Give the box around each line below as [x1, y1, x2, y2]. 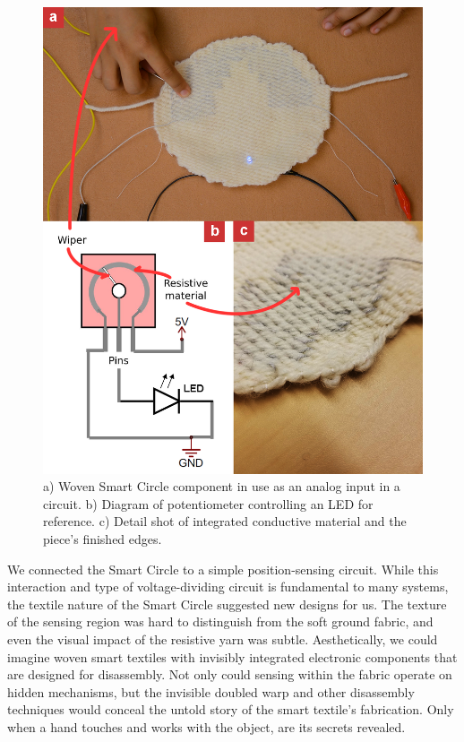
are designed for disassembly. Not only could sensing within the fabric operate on [7, 665, 452, 684]
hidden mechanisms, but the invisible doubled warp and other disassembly [7, 682, 415, 701]
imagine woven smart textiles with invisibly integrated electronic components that [7, 647, 458, 666]
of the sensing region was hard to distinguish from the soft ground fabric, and [7, 612, 434, 631]
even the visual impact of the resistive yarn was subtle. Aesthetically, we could [7, 629, 438, 648]
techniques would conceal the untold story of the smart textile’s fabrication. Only [7, 700, 454, 719]
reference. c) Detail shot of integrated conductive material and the [43, 512, 407, 531]
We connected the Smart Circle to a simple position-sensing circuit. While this [7, 559, 439, 578]
